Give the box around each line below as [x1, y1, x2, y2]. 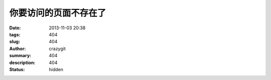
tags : [9, 31, 21, 37]
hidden [49, 66, 64, 72]
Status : [9, 66, 25, 72]
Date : [9, 25, 21, 31]
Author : [9, 45, 26, 52]
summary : [9, 53, 32, 59]
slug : [9, 39, 20, 45]
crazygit [49, 45, 66, 52]
